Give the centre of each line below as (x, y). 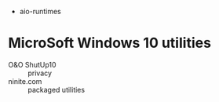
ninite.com (25, 81)
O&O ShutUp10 (32, 64)
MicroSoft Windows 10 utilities (110, 43)
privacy (40, 73)
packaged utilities (56, 89)
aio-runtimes (40, 11)
